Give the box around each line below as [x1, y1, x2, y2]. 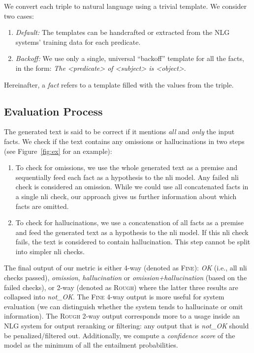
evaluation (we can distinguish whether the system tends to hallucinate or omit [4, 301, 243, 311]
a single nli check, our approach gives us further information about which [15, 191, 237, 201]
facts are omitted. [15, 201, 69, 211]
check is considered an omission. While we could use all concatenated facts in [15, 181, 249, 192]
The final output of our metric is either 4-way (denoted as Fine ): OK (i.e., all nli [4, 263, 247, 273]
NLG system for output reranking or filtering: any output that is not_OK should [4, 321, 249, 331]
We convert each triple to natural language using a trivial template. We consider [4, 1, 247, 11]
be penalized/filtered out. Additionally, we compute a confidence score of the [4, 330, 235, 340]
